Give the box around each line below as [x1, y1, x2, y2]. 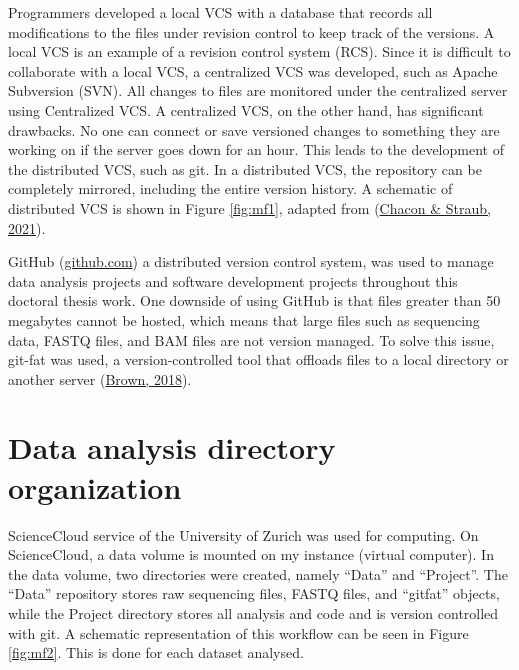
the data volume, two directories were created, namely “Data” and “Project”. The [8, 563, 508, 584]
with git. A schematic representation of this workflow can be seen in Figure [8, 622, 469, 643]
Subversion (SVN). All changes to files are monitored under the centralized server [8, 80, 508, 101]
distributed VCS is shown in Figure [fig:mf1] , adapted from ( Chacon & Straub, [8, 197, 491, 218]
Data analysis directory [8, 427, 336, 468]
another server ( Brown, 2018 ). [8, 368, 192, 389]
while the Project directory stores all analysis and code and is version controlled [8, 602, 499, 623]
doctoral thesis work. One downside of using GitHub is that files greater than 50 [8, 290, 501, 311]
